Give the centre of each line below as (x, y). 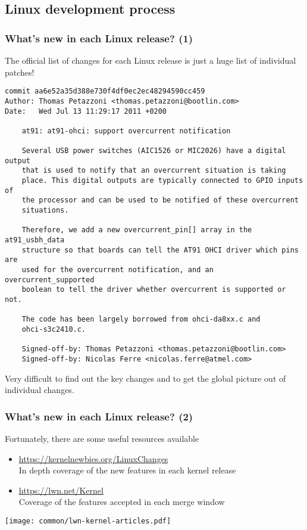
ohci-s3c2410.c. (54, 329)
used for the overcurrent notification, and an (118, 270)
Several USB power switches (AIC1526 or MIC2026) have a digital (154, 151)
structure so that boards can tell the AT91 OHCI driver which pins (160, 250)
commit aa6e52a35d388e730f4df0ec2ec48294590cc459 (105, 91)
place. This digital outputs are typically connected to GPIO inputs (162, 181)
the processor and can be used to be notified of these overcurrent (160, 200)
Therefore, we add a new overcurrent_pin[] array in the (137, 230)
